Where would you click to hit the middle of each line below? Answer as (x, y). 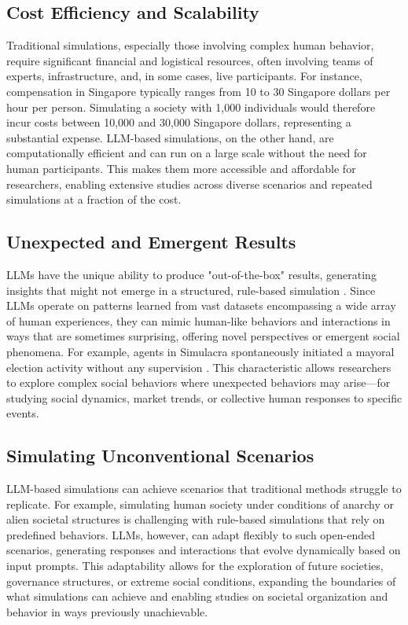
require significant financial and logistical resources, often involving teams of (190, 60)
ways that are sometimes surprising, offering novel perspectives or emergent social (203, 336)
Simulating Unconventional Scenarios (160, 456)
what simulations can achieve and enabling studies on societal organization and (197, 596)
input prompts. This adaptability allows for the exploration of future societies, (195, 566)
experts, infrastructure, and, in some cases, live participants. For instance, (184, 76)
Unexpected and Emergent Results (151, 242)
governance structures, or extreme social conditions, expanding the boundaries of (201, 581)
